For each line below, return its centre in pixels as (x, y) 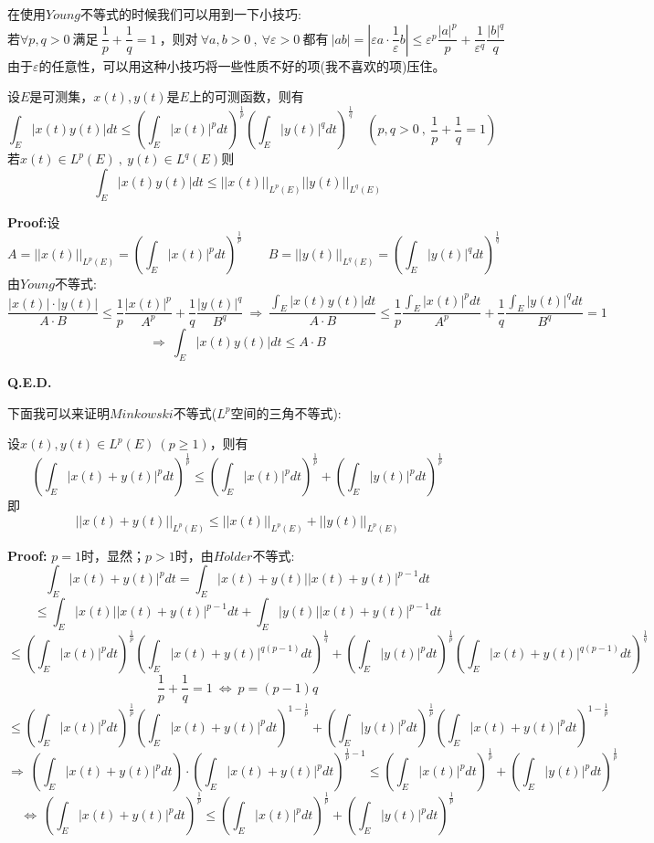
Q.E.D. (30, 382)
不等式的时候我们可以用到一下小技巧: (191, 14)
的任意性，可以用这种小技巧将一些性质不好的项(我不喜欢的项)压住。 (242, 65)
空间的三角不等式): (286, 412)
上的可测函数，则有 (246, 96)
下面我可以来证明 (58, 412)
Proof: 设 (34, 221)
